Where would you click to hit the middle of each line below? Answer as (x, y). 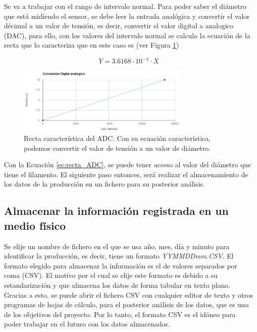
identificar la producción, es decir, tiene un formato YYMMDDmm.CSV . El (119, 256)
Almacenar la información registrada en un (116, 211)
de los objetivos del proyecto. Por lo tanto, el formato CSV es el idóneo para (120, 314)
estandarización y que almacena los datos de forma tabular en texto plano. (117, 285)
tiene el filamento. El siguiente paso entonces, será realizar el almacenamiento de (126, 174)
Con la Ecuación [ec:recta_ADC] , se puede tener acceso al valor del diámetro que (128, 165)
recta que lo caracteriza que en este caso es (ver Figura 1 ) (92, 45)
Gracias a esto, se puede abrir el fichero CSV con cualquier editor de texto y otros (128, 295)
